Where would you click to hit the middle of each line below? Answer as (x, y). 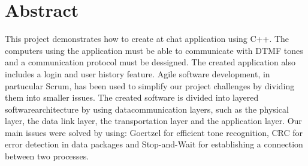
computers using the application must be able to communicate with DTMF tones (154, 50)
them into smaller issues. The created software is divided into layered (132, 97)
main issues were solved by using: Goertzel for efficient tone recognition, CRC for (154, 132)
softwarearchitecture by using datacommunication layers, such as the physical (147, 109)
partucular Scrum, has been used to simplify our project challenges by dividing (150, 85)
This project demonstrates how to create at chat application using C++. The (147, 39)
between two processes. (47, 156)
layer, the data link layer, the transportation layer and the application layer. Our (153, 121)
